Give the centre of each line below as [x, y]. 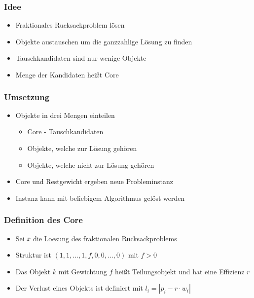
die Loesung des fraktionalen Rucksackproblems [105, 238]
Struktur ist [33, 255]
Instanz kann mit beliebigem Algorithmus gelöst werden [100, 198]
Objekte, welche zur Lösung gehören [82, 148]
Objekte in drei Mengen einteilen [65, 115]
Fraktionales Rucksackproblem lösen [70, 25]
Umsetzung [27, 96]
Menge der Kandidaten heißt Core [67, 74]
